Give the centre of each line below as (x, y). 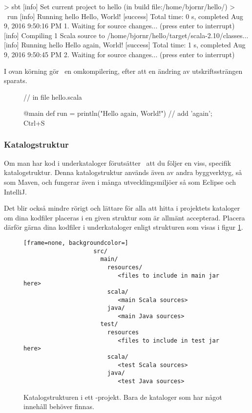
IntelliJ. (15, 191)
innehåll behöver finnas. (59, 406)
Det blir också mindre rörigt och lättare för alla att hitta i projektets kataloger (122, 208)
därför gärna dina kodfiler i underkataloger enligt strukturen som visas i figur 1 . (124, 227)
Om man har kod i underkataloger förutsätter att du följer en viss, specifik (117, 163)
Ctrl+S (34, 122)
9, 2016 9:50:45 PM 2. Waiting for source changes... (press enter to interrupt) (119, 54)
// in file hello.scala (53, 97)
